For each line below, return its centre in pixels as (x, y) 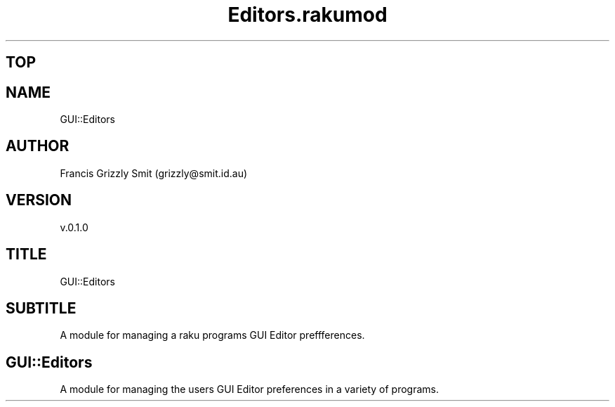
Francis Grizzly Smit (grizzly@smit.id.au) (154, 173)
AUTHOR (38, 146)
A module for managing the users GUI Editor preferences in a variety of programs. (250, 389)
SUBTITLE (41, 308)
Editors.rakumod (307, 15)
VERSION (39, 200)
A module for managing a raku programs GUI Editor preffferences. (212, 335)
